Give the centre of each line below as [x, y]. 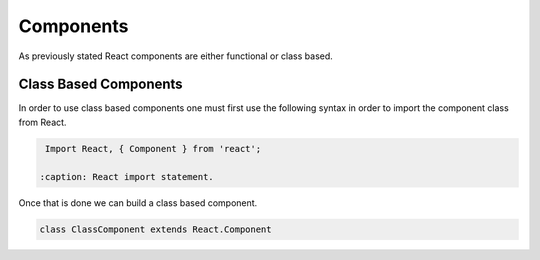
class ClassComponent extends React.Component [155, 229]
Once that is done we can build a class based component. [138, 202]
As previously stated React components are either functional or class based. [176, 56]
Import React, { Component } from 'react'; [153, 148]
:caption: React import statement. [126, 176]
